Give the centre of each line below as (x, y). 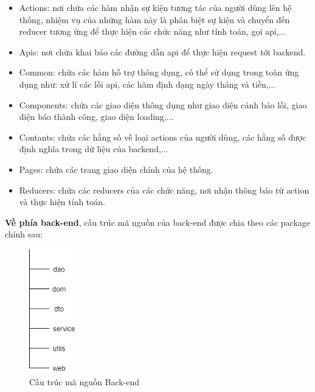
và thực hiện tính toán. (62, 202)
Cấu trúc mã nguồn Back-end (85, 382)
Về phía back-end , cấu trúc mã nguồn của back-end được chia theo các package (158, 222)
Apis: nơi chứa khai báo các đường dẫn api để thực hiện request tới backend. (162, 51)
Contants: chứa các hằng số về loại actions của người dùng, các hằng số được (163, 137)
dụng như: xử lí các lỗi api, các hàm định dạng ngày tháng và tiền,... (147, 84)
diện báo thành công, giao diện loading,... (96, 117)
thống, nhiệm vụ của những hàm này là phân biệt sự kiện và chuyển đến (154, 19)
